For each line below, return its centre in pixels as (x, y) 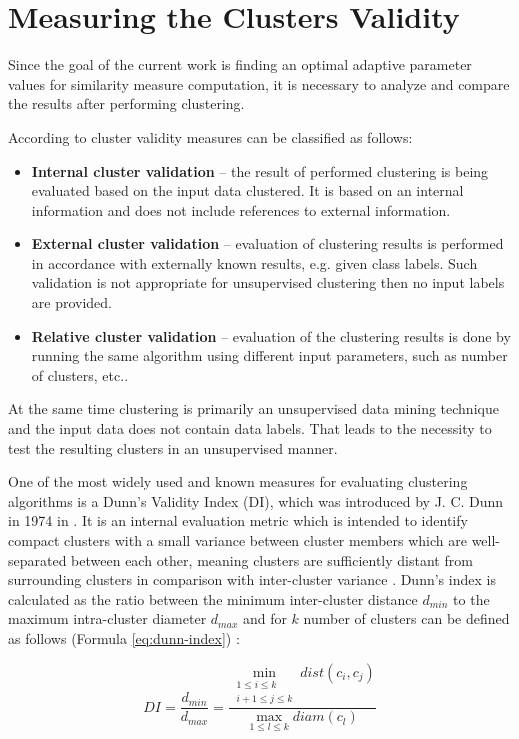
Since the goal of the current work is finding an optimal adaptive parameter (240, 64)
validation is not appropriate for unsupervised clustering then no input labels (268, 282)
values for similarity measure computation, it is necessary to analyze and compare (259, 83)
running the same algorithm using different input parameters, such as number (269, 355)
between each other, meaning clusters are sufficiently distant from (272, 559)
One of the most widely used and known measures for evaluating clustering (238, 481)
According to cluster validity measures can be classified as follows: (210, 136)
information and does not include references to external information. (241, 209)
